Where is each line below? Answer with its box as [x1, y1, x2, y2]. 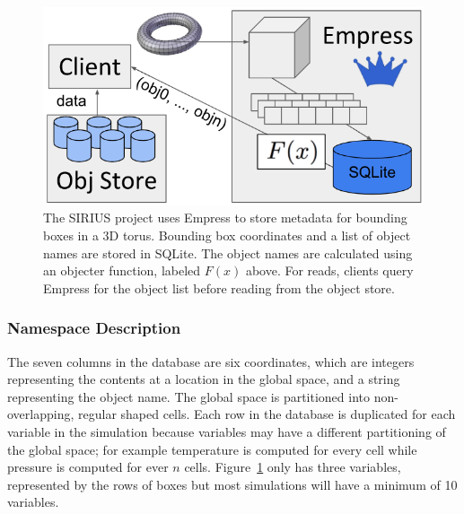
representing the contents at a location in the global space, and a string [7, 370, 400, 388]
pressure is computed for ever [7, 457, 169, 476]
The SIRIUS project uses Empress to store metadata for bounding [43, 208, 407, 227]
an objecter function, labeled [43, 261, 201, 280]
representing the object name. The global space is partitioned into [7, 387, 371, 405]
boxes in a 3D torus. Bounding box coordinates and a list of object [43, 225, 411, 244]
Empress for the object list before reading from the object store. [43, 278, 395, 297]
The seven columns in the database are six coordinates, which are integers [7, 352, 415, 370]
